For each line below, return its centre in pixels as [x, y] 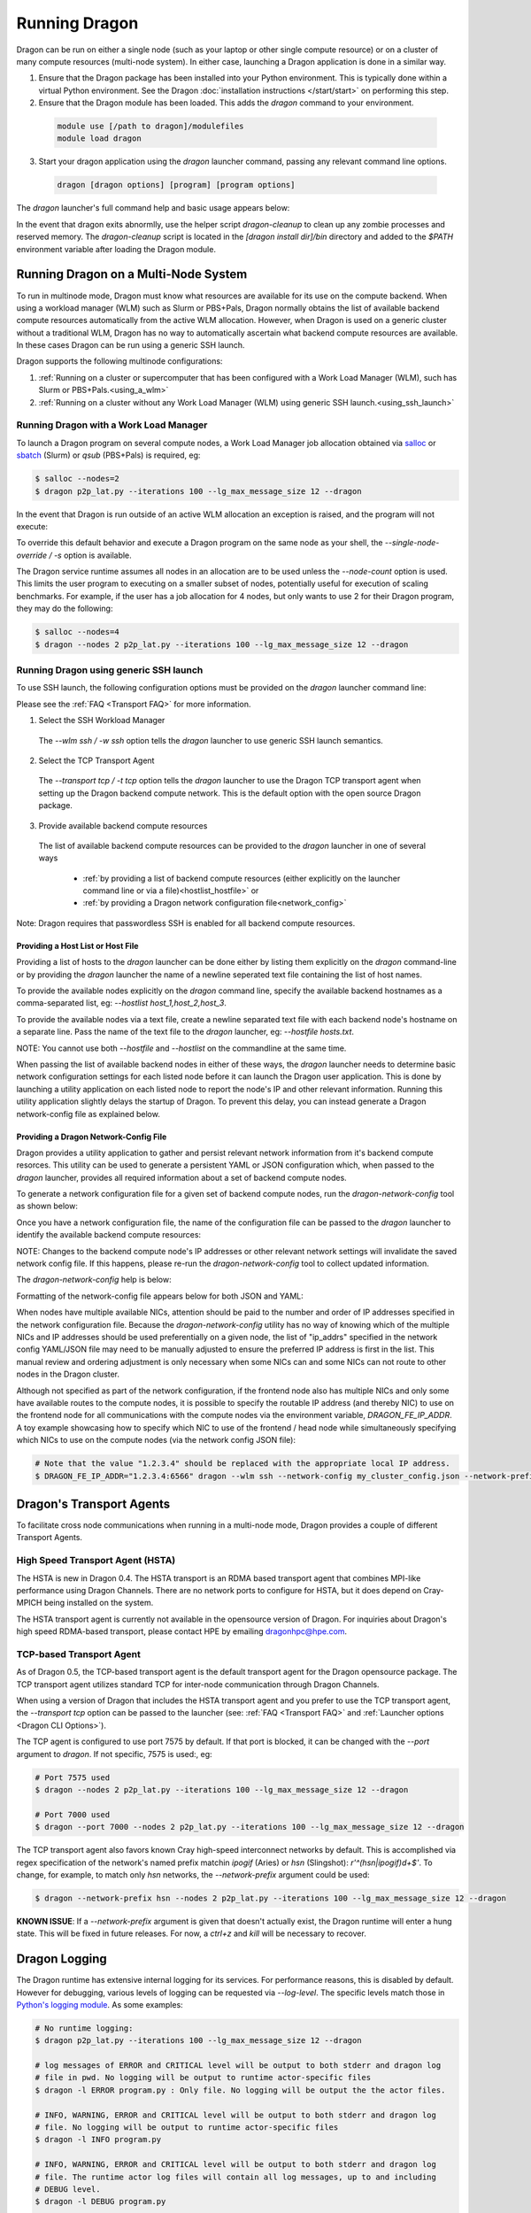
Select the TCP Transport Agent [96, 760]
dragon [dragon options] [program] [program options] [176, 185]
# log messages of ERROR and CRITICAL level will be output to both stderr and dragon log [238, 2066]
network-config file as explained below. [88, 1114]
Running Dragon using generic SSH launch [110, 670]
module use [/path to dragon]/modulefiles [150, 127]
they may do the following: [65, 609]
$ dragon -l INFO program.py [98, 2140]
